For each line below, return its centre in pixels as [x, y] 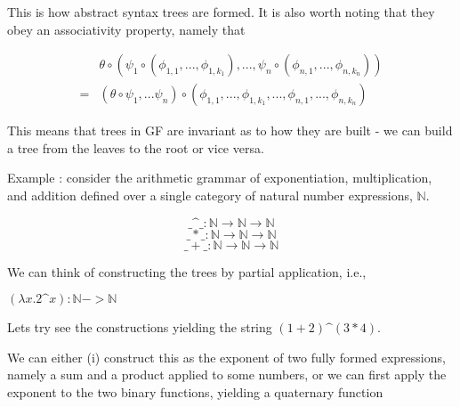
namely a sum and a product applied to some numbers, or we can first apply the [227, 374]
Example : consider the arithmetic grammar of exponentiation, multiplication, [220, 178]
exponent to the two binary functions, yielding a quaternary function [195, 392]
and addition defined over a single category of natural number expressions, [210, 195]
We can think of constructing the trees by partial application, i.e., [187, 271]
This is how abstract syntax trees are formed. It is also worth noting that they [221, 12]
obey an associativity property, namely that [126, 29]
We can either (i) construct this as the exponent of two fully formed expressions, [226, 357]
